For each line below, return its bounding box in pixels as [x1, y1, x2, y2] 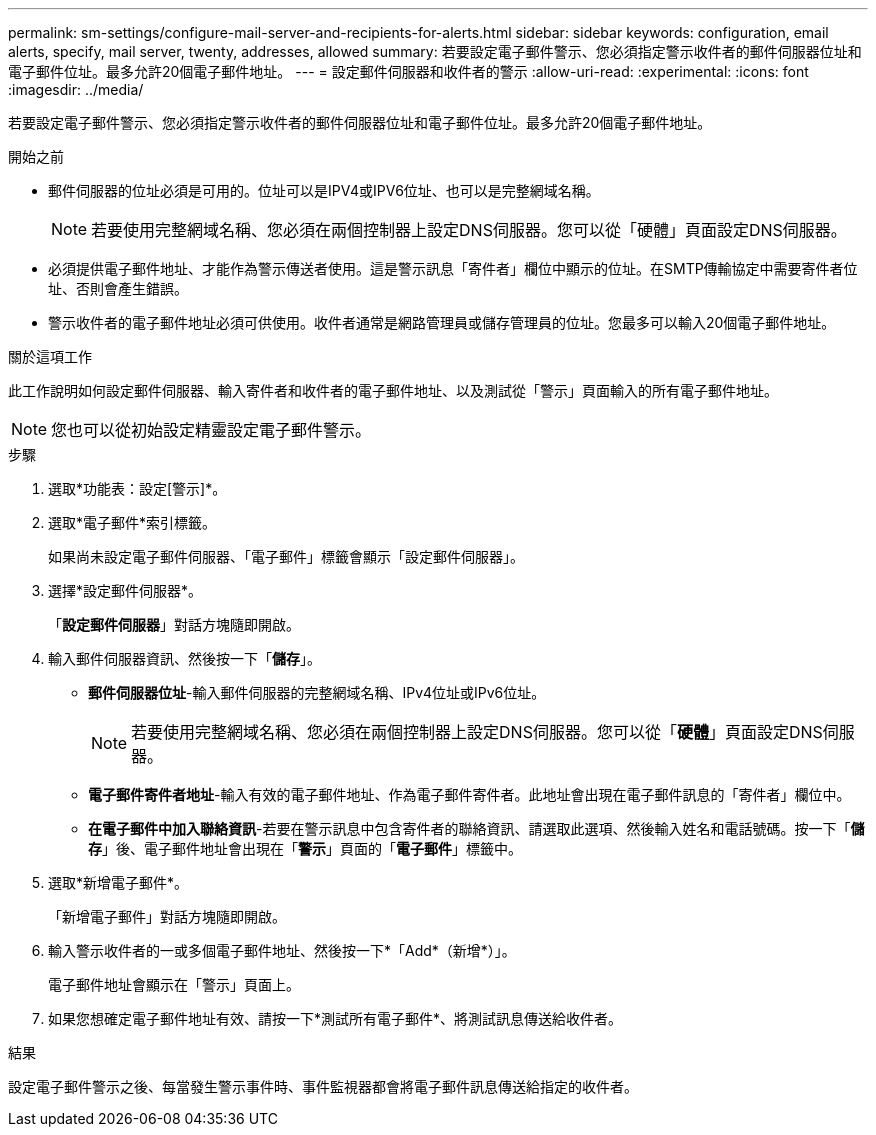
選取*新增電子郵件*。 [48, 874, 189, 891]
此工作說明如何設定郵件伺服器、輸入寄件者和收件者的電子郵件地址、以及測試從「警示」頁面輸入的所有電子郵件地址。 [8, 382, 778, 399]
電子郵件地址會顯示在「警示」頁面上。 [48, 976, 300, 993]
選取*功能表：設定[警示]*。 [48, 480, 227, 497]
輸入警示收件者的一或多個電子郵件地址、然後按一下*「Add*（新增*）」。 [48, 942, 516, 959]
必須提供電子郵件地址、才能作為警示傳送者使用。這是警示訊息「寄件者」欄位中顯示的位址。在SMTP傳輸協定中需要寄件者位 [48, 260, 858, 277]
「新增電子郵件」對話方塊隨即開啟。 [48, 908, 286, 925]
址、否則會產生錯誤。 [48, 280, 188, 297]
